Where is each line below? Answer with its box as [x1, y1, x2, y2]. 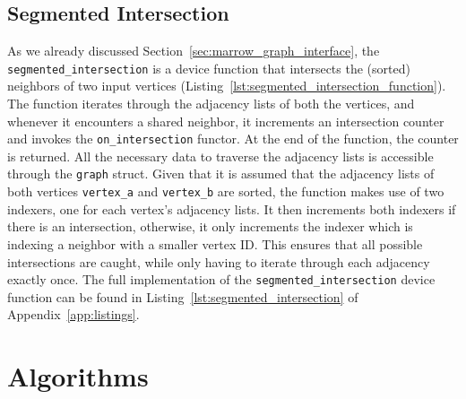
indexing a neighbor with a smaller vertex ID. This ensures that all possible [7, 234, 423, 253]
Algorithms [7, 358, 149, 395]
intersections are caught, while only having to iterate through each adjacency [7, 252, 430, 271]
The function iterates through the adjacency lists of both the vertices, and [7, 94, 415, 113]
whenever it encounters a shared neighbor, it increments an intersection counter [7, 111, 444, 130]
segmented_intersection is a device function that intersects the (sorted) [7, 58, 410, 77]
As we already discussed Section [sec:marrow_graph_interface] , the [7, 41, 380, 60]
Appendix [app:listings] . [7, 305, 140, 324]
